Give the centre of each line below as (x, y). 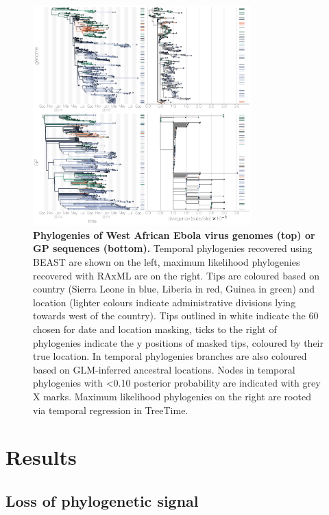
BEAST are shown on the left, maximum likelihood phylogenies (167, 261)
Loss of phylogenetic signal (102, 500)
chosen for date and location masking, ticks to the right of (155, 329)
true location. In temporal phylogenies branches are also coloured (170, 356)
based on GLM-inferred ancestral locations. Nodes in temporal (164, 369)
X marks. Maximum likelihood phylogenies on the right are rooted (172, 396)
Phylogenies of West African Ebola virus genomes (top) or (174, 234)
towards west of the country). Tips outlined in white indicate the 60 (176, 316)
